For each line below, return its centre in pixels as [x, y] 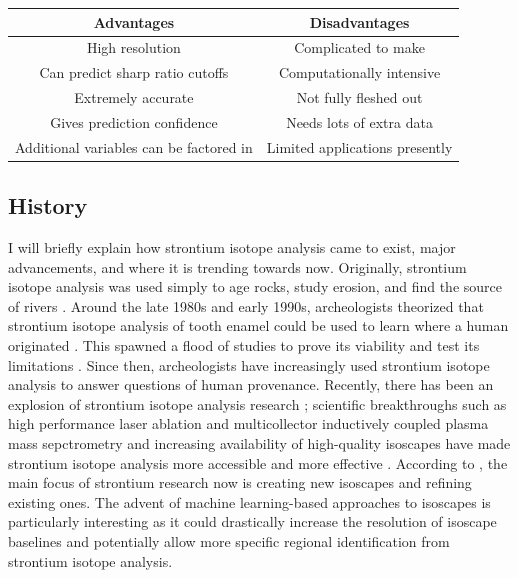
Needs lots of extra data [359, 121]
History [48, 205]
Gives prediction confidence [134, 121]
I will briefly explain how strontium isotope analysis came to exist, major [232, 247]
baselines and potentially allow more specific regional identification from [229, 540]
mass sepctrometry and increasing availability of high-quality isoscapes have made [259, 442]
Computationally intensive [360, 72]
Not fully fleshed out [359, 97]
